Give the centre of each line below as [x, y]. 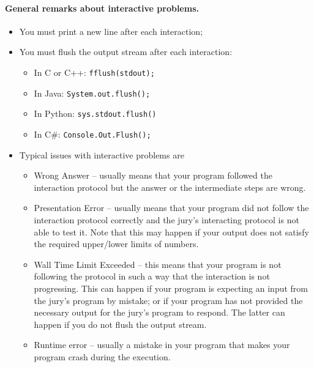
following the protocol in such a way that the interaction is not [152, 276]
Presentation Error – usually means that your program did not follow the [171, 208]
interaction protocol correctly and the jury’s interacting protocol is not [166, 219]
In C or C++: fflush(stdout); [94, 72]
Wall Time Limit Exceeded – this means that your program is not [158, 264]
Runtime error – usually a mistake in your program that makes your [162, 345]
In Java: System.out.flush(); [92, 93]
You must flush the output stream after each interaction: [126, 52]
